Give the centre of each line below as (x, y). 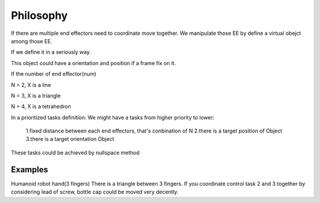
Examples (30, 170)
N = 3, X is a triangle (36, 95)
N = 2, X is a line (31, 85)
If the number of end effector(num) (54, 74)
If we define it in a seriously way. (51, 52)
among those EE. (32, 41)
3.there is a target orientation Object (70, 139)
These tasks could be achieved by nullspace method (75, 152)
